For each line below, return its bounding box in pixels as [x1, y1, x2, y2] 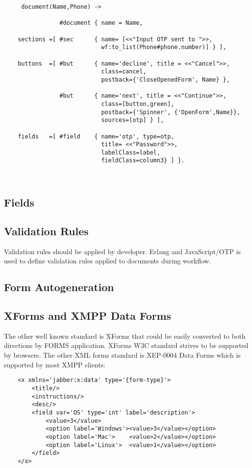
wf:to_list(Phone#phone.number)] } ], [101, 44, 227, 51]
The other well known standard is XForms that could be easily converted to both [4, 330, 246, 341]
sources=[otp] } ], [101, 117, 164, 124]
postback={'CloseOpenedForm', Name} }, [101, 76, 230, 83]
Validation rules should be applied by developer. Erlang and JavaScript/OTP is [4, 246, 241, 256]
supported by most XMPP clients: [4, 359, 106, 369]
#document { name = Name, [59, 19, 143, 27]
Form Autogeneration [4, 279, 114, 295]
